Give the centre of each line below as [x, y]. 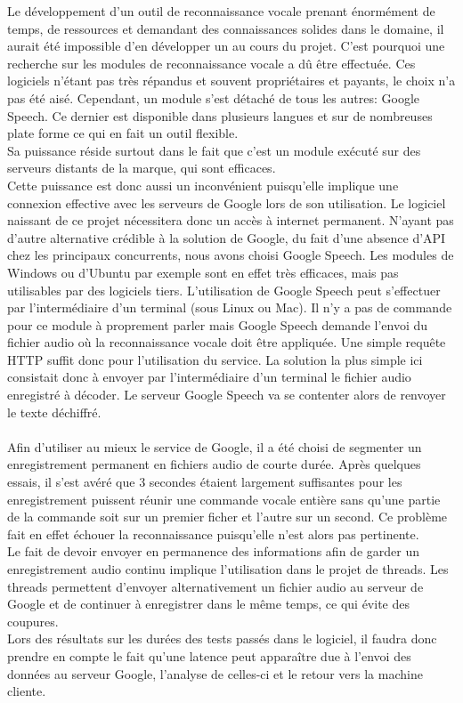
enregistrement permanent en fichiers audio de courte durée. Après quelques [214, 464]
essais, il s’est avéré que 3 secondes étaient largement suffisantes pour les [205, 482]
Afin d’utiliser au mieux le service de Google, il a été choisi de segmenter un [215, 446]
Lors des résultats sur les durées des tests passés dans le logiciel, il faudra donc [222, 638]
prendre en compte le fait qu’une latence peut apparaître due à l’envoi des [209, 655]
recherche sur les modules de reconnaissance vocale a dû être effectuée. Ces [211, 63]
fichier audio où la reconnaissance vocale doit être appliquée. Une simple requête [227, 342]
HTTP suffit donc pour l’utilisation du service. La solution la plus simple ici [215, 359]
